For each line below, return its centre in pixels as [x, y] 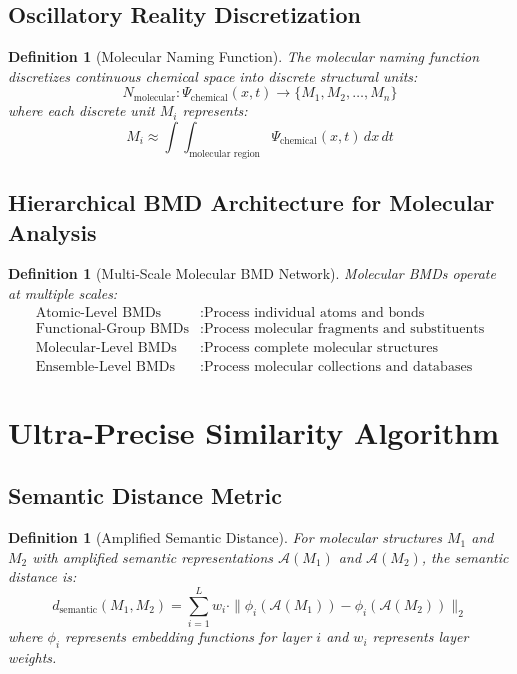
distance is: [42, 576]
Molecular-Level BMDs [106, 347]
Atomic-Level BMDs [98, 312]
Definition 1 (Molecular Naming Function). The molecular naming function [244, 56]
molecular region [224, 153]
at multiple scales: [63, 292]
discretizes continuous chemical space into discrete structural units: [213, 75]
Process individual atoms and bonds [314, 312]
